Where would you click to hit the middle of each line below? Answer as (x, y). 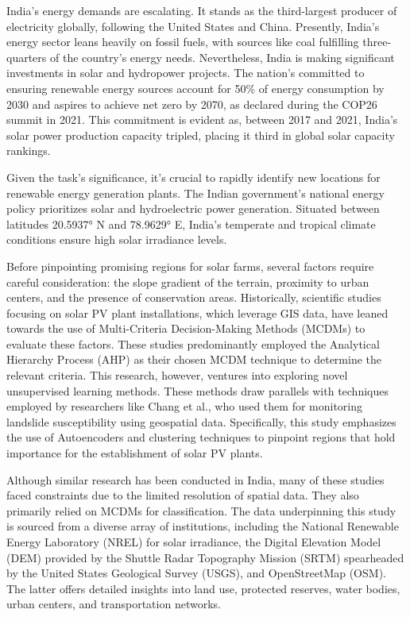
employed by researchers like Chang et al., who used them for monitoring (185, 406)
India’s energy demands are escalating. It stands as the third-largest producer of (202, 10)
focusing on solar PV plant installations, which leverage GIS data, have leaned (197, 312)
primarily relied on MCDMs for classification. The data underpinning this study (201, 510)
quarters (27, 57)
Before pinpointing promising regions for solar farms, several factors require (190, 266)
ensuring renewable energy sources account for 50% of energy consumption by (195, 88)
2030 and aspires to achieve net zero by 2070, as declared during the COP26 (192, 104)
